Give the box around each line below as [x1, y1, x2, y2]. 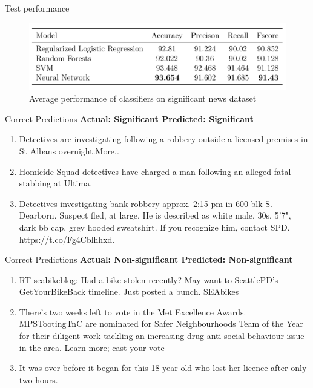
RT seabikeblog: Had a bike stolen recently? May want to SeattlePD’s [19, 273, 278, 286]
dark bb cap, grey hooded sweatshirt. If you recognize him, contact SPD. [19, 220, 290, 233]
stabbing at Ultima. [19, 177, 93, 189]
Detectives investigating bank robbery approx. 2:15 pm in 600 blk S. [19, 197, 272, 209]
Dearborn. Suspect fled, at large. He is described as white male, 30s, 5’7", [19, 209, 291, 222]
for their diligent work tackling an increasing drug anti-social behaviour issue [19, 329, 305, 342]
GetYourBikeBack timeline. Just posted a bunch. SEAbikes [19, 285, 239, 298]
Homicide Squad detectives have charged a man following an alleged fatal [19, 165, 291, 177]
